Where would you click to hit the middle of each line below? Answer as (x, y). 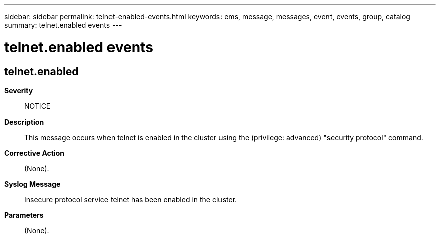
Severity (19, 90)
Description (24, 122)
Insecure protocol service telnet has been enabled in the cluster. (131, 199)
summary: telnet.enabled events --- (63, 25)
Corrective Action (34, 153)
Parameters (24, 215)
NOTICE (37, 106)
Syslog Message (32, 184)
